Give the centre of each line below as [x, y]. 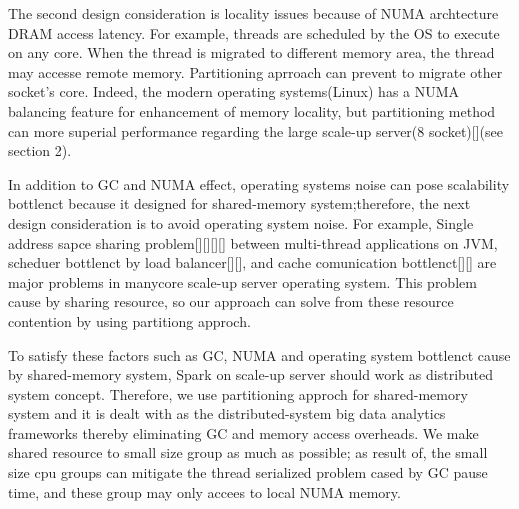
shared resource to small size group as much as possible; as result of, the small [248, 452]
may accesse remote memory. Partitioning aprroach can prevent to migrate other [255, 71]
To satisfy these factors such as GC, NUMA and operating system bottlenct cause [259, 354]
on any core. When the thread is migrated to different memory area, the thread [251, 52]
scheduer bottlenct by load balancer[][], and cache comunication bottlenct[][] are [252, 262]
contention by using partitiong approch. [129, 320]
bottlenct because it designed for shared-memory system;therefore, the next [239, 203]
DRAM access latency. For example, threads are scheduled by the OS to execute [254, 32]
